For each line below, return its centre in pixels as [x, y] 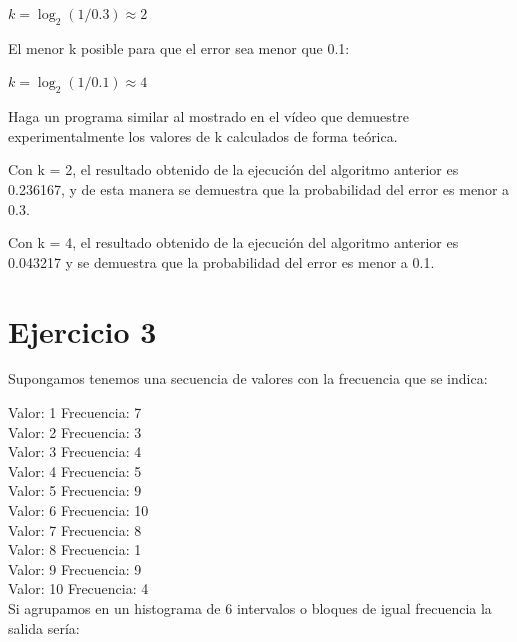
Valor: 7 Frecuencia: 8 [75, 529]
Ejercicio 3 [82, 330]
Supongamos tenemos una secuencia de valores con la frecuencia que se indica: [248, 378]
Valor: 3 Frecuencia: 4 [75, 451]
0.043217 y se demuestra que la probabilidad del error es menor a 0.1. [221, 261]
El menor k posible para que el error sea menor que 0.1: [179, 47]
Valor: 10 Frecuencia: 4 [78, 588]
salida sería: [44, 627]
